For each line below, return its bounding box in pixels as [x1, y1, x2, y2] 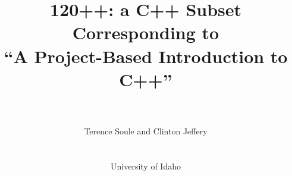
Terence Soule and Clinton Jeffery [84, 124, 208, 137]
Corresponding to [72, 20, 219, 45]
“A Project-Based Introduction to [4, 43, 288, 68]
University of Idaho [111, 159, 181, 172]
